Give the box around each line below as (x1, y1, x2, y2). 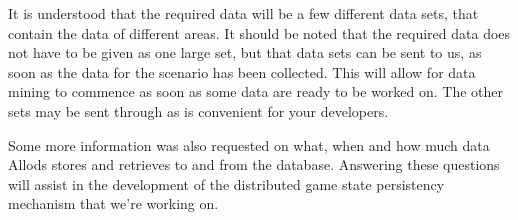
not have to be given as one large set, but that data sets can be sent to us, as (8, 42, 482, 63)
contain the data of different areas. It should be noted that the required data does (8, 22, 511, 43)
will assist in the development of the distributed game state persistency (8, 173, 445, 194)
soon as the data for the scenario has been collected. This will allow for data (8, 61, 476, 82)
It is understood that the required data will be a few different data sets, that (8, 3, 479, 23)
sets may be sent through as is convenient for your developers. (8, 100, 389, 121)
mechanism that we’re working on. (8, 193, 219, 214)
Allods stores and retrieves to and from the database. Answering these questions (8, 154, 500, 175)
